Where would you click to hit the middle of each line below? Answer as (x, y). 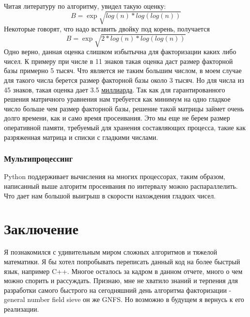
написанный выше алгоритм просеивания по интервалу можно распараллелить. (121, 186)
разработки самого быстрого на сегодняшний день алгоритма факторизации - (118, 290)
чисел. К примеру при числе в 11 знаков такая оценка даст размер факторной (118, 61)
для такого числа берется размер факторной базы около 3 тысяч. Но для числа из (124, 80)
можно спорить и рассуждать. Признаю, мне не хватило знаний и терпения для (121, 280)
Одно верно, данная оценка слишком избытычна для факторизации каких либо (120, 52)
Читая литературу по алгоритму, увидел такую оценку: (85, 6)
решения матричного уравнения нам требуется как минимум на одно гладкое (117, 99)
